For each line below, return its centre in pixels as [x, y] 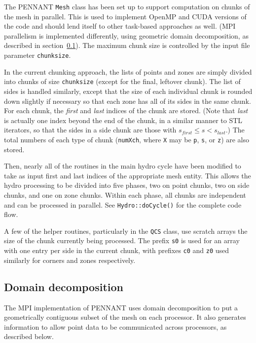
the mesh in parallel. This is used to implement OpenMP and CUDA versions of [125, 16]
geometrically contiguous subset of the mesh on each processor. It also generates [125, 317]
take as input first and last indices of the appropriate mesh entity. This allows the [128, 175]
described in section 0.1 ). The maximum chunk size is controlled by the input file [127, 45]
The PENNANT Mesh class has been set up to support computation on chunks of [127, 6]
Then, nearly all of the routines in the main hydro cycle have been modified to [123, 166]
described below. [29, 336]
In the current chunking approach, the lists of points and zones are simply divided [128, 71]
